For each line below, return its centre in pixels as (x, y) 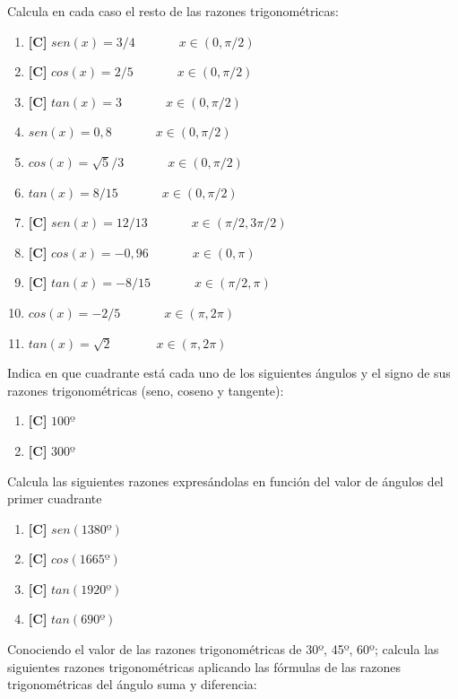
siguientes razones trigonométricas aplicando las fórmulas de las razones (204, 666)
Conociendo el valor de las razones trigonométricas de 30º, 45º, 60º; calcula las (223, 649)
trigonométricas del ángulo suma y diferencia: (132, 684)
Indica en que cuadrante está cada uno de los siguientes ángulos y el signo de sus (229, 373)
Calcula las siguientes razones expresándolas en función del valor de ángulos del (225, 481)
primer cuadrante (55, 498)
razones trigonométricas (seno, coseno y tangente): (146, 390)
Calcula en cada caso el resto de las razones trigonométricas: (173, 11)
